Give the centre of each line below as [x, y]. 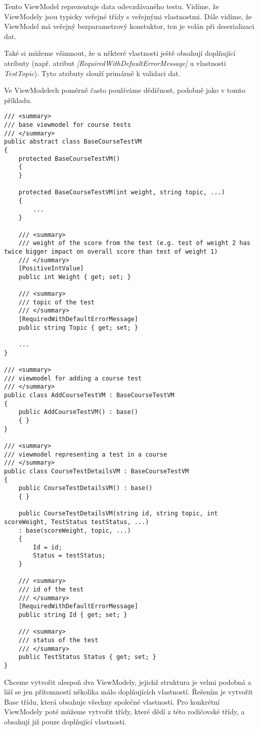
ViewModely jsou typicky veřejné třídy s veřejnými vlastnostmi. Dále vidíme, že [128, 16]
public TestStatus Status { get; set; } [87, 657]
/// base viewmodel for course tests [68, 125]
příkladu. [18, 100]
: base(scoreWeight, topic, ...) [75, 530]
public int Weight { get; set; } [75, 277]
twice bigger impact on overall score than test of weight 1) [111, 251]
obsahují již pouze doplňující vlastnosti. [65, 722]
